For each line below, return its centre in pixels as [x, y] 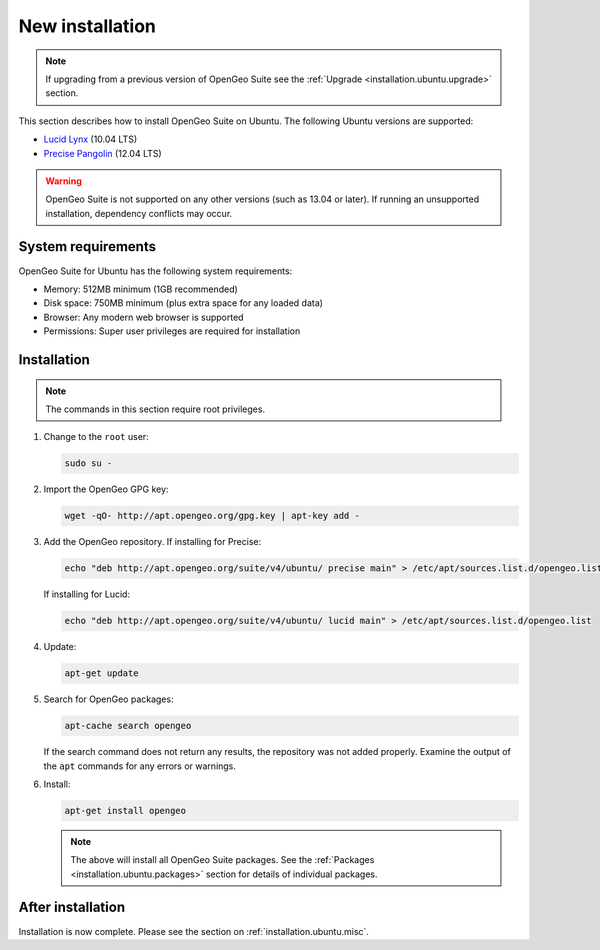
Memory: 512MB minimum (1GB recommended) [141, 289]
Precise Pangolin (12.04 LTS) [102, 153]
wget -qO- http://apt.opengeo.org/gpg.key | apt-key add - [212, 516]
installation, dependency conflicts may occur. [139, 213]
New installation [87, 26]
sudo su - [88, 463]
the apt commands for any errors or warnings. [140, 766]
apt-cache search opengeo [128, 726]
